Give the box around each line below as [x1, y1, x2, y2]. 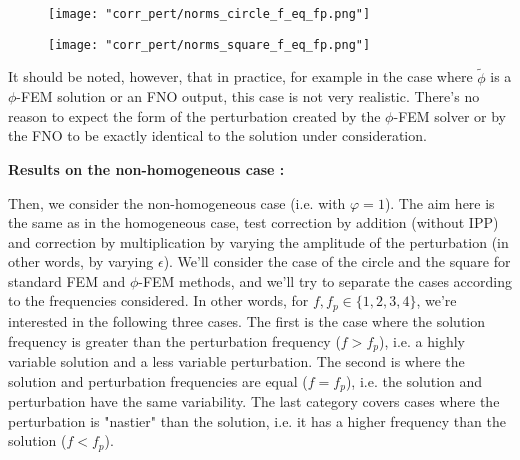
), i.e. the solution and [345, 370, 483, 391]
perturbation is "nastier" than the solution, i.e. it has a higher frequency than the [8, 410, 506, 431]
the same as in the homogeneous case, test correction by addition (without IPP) [8, 212, 499, 233]
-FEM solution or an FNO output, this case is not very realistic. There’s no [16, 86, 480, 107]
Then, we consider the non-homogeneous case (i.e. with [8, 192, 346, 213]
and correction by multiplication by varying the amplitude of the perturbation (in [8, 231, 509, 252]
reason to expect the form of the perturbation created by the [8, 105, 381, 126]
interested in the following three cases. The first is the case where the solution [8, 310, 486, 331]
